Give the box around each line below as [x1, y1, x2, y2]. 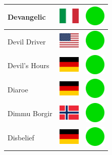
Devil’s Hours [8, 60, 49, 71]
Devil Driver [8, 36, 46, 46]
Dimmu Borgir [8, 108, 52, 119]
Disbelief [8, 132, 34, 143]
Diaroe [8, 84, 28, 94]
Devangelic [8, 11, 46, 22]
